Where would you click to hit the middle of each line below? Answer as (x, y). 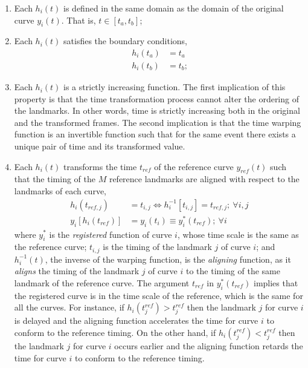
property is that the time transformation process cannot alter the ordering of (156, 98)
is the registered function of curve (111, 234)
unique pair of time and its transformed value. (100, 146)
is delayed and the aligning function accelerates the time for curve (136, 320)
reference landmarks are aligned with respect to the (204, 179)
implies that (276, 282)
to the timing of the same (233, 271)
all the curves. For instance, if (69, 307)
